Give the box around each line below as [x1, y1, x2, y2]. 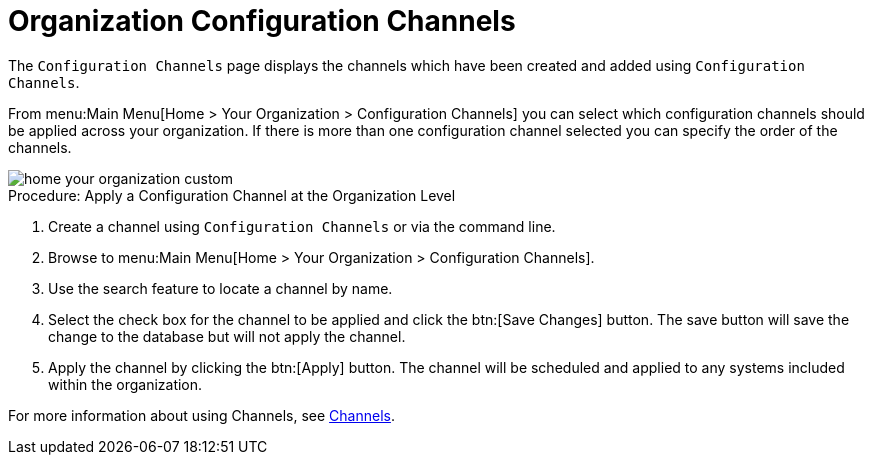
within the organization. [48, 375, 203, 393]
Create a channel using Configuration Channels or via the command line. [48, 217, 556, 235]
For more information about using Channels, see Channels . [8, 406, 395, 424]
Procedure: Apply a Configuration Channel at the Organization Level [8, 186, 456, 204]
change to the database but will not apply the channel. [48, 327, 406, 345]
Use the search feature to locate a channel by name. [48, 279, 393, 297]
